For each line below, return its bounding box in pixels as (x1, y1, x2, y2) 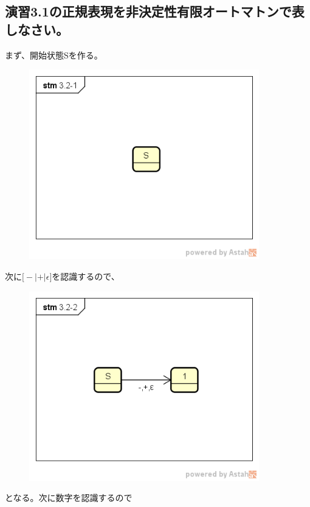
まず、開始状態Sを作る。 (5, 48, 103, 61)
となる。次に (5, 491, 56, 504)
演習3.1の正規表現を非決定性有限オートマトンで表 (5, 2, 305, 21)
